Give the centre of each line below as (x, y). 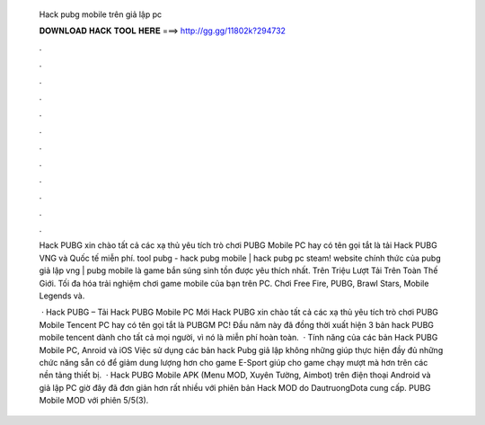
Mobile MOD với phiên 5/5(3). (94, 401)
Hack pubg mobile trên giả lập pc (101, 14)
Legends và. (62, 296)
